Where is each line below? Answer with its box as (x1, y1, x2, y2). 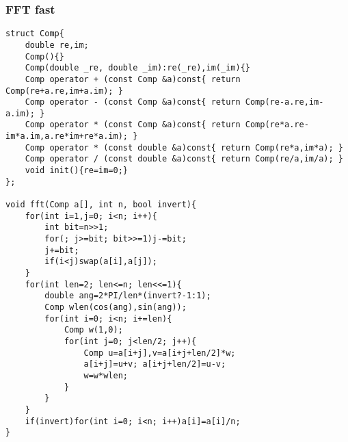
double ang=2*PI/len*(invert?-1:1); (44, 291, 211, 301)
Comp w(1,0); (64, 325, 123, 335)
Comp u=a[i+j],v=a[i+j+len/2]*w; (83, 348, 236, 358)
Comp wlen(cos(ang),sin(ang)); (44, 302, 187, 312)
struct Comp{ (5, 29, 64, 39)
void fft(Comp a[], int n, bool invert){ (5, 200, 197, 210)
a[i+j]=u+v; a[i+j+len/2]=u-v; (83, 359, 226, 369)
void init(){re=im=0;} (25, 166, 128, 176)
